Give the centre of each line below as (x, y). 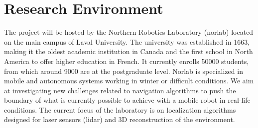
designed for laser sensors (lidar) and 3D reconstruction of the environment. (120, 119)
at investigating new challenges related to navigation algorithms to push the (120, 90)
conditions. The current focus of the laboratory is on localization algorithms (120, 109)
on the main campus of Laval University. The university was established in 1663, (127, 41)
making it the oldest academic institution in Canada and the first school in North (129, 51)
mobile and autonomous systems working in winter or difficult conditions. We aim (129, 81)
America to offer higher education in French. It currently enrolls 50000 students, (127, 61)
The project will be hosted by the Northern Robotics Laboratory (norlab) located (129, 32)
